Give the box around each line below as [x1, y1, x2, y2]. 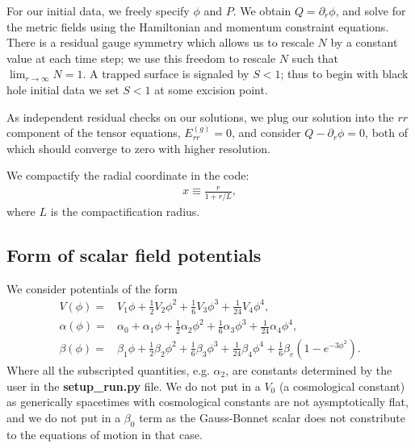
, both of [365, 124, 409, 141]
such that [291, 49, 339, 66]
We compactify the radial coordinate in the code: [6, 167, 249, 184]
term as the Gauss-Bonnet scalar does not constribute [139, 409, 405, 425]
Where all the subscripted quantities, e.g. [6, 361, 210, 378]
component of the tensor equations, [6, 124, 181, 141]
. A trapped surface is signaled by [82, 65, 249, 82]
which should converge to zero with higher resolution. [6, 139, 270, 156]
